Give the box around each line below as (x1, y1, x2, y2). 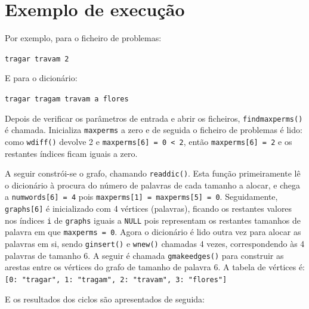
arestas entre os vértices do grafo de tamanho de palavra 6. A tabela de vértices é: (5, 261, 305, 273)
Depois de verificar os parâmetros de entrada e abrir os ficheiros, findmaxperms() (5, 112, 303, 124)
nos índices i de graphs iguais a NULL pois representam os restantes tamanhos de (5, 214, 301, 226)
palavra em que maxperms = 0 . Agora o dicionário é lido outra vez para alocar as (5, 225, 301, 238)
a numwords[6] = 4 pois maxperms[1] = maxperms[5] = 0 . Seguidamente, (5, 190, 278, 203)
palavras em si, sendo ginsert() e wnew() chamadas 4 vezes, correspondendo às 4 (5, 237, 305, 250)
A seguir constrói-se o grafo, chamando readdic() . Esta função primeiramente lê (5, 167, 301, 180)
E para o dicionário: (5, 72, 78, 84)
